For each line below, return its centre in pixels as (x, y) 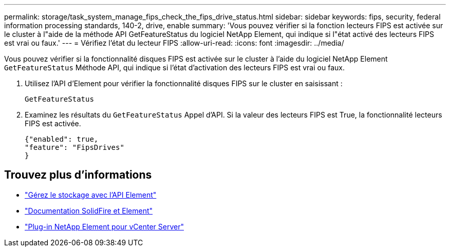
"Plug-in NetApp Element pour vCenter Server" (104, 226)
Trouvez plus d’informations (78, 175)
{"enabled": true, (62, 139)
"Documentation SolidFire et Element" (89, 210)
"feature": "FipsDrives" (74, 147)
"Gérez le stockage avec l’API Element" (91, 195)
